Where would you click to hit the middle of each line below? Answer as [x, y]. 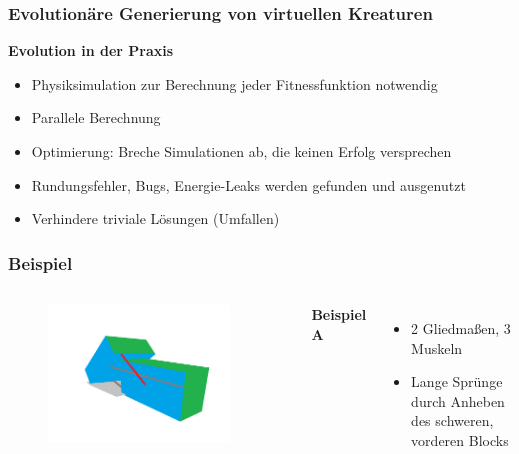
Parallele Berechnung [96, 117]
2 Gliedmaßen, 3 [461, 328]
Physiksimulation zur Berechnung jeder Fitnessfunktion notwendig [234, 83]
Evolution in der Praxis [91, 50]
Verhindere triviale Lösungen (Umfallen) [155, 218]
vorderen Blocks [460, 439]
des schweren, [452, 420]
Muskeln [437, 347]
